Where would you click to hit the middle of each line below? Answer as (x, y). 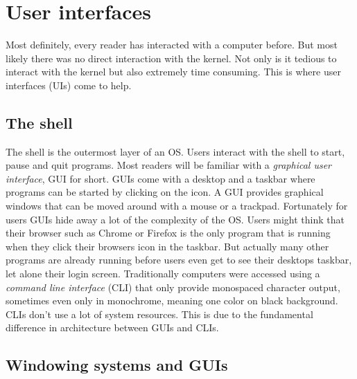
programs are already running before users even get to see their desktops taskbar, (179, 260)
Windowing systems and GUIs (117, 365)
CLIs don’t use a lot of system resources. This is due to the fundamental (159, 314)
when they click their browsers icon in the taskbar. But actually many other (167, 246)
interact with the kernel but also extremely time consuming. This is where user (173, 72)
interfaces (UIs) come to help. (69, 85)
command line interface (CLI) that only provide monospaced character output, (173, 287)
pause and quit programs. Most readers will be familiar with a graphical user (168, 165)
